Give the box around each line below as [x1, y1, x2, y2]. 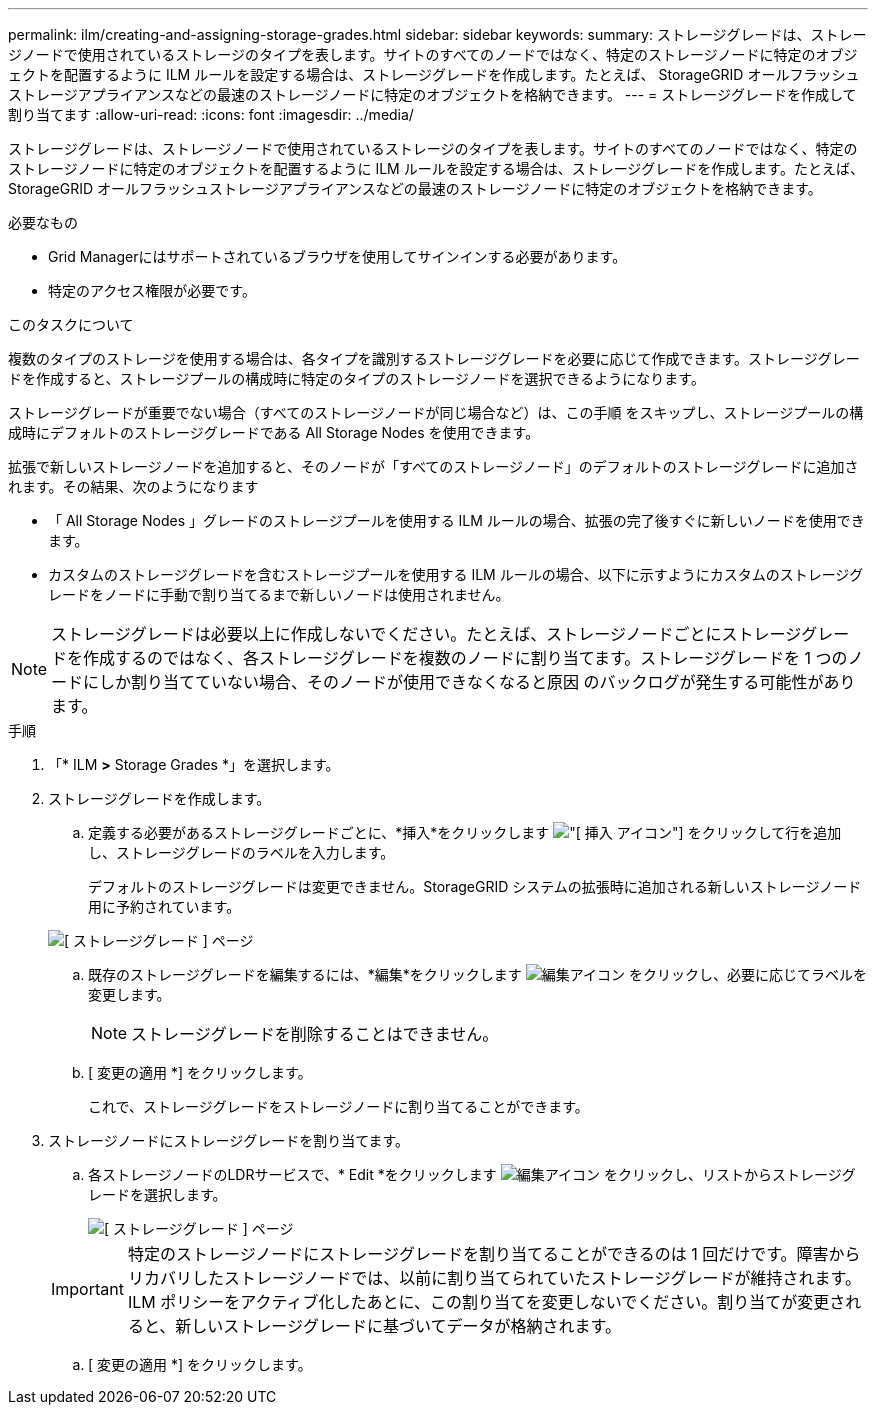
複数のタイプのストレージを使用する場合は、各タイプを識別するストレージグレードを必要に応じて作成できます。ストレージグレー [8, 350, 860, 367]
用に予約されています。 [88, 898, 241, 915]
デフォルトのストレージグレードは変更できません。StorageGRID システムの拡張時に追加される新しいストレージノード [88, 878, 862, 895]
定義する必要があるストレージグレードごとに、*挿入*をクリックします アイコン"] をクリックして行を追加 [88, 824, 842, 841]
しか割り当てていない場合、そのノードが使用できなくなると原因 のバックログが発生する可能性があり [99, 672, 856, 692]
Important [51, 1279, 124, 1299]
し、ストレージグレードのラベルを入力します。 [88, 844, 395, 861]
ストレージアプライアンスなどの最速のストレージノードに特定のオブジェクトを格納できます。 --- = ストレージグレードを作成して [8, 86, 857, 103]
